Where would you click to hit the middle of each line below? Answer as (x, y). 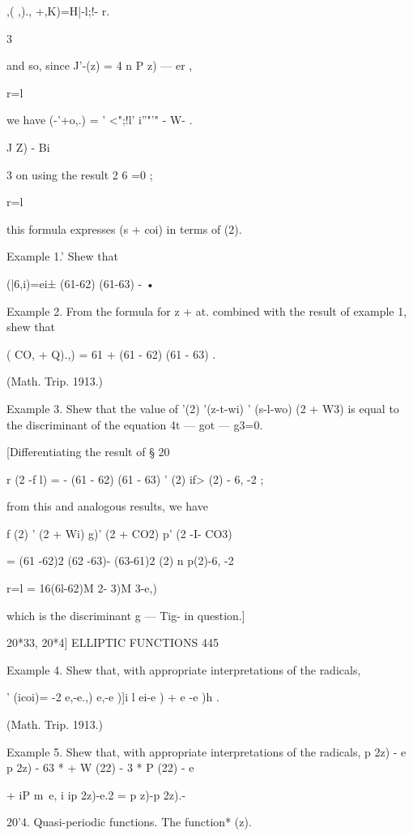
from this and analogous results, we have (107, 506)
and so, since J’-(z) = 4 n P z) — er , (100, 65)
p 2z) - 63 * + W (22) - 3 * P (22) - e (100, 767)
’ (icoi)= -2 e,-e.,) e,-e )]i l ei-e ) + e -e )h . (113, 697)
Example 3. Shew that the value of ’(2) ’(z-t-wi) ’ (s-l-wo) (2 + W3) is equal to (203, 408)
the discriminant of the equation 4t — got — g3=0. (135, 424)
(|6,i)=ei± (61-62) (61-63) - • (81, 283)
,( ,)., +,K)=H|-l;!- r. (58, 11)
